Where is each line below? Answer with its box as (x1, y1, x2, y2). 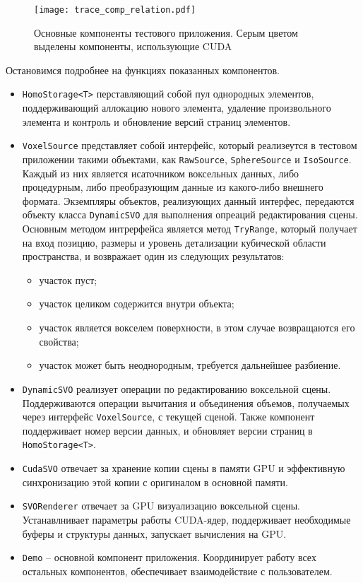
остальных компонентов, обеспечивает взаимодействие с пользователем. (22, 563, 333, 578)
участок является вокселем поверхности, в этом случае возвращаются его (39, 320, 355, 335)
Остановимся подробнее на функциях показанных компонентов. (6, 62, 280, 77)
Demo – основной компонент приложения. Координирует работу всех (22, 550, 316, 565)
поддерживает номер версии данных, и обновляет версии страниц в (22, 423, 313, 437)
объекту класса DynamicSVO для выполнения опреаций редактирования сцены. (22, 207, 358, 222)
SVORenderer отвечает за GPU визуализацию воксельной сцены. (22, 498, 300, 513)
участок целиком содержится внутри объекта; (39, 296, 234, 311)
